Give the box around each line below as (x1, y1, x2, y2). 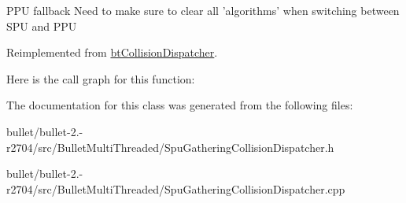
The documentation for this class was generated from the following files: (6, 97, 353, 113)
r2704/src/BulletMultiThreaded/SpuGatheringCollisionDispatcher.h (6, 138, 334, 155)
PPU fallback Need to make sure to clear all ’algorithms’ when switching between (6, 2, 400, 18)
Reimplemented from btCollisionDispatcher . (6, 44, 218, 61)
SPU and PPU (6, 17, 77, 34)
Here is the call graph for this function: (6, 70, 195, 87)
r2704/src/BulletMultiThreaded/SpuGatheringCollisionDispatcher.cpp (6, 180, 345, 197)
